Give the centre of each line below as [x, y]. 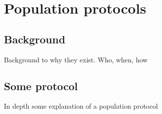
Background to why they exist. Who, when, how [76, 59]
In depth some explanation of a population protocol [81, 106]
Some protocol [41, 85]
